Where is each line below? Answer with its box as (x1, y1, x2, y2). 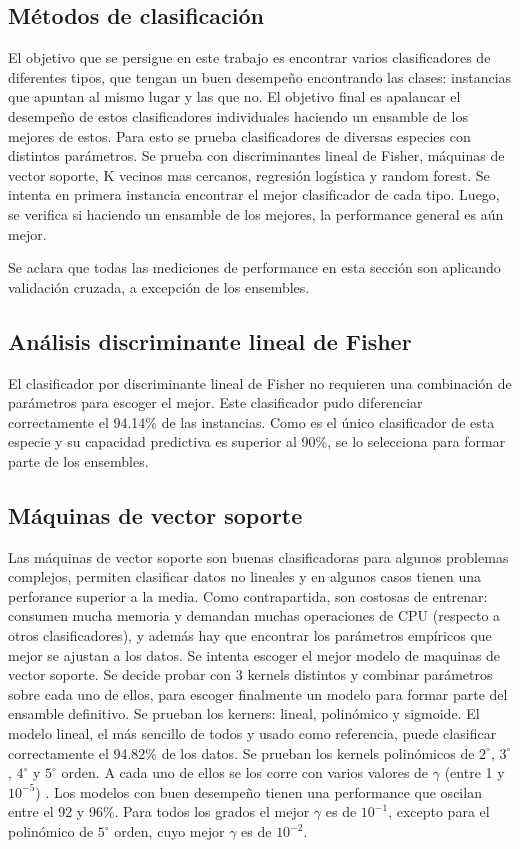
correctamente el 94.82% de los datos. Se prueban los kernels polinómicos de (8, 742, 475, 763)
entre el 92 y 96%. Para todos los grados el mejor (8, 801, 310, 822)
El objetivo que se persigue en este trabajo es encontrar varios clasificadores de (8, 47, 491, 68)
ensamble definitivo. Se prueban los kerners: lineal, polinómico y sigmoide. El (8, 703, 480, 724)
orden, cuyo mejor (114, 821, 225, 842)
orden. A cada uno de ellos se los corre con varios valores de (61, 762, 429, 783)
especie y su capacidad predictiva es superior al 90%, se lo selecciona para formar (8, 431, 506, 452)
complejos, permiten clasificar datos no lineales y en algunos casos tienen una (8, 566, 482, 587)
